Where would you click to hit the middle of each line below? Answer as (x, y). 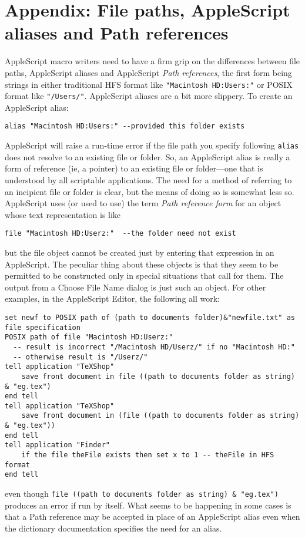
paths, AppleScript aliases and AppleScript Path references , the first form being (148, 72)
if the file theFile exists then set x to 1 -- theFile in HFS (148, 455)
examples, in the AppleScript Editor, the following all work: (112, 298)
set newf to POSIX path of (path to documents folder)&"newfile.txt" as (150, 317)
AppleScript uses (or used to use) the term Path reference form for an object (143, 203)
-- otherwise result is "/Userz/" (81, 357)
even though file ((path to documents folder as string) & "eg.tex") (142, 494)
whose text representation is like (63, 214)
